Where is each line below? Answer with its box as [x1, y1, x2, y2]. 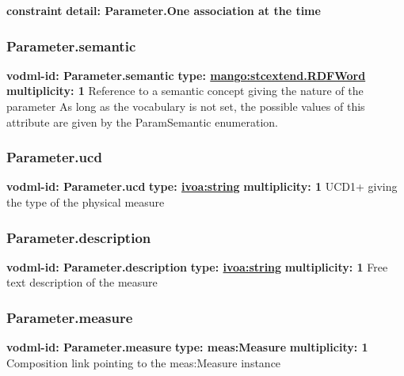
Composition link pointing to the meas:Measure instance [6, 354, 281, 370]
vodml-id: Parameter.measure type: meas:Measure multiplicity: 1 [6, 339, 368, 355]
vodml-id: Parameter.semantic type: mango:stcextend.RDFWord [6, 66, 366, 83]
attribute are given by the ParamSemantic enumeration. [6, 113, 278, 130]
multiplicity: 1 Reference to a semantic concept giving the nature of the [6, 82, 364, 99]
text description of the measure [6, 274, 158, 291]
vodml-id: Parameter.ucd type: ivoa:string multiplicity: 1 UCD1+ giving [6, 178, 398, 195]
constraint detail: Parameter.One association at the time [6, 2, 321, 18]
